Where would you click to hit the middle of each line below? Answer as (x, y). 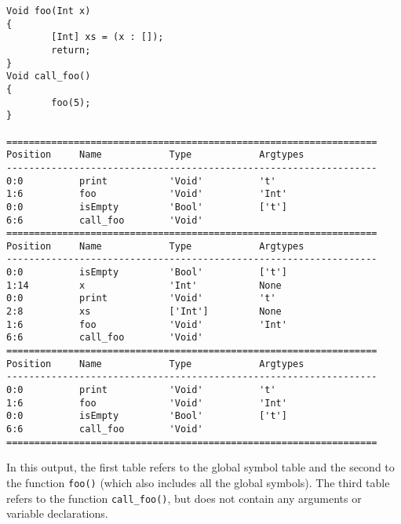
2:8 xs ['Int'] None (144, 312)
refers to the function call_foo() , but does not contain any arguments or (184, 498)
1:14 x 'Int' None (144, 285)
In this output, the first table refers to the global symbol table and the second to (200, 467)
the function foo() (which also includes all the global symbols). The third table (198, 482)
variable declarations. (57, 513)
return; (71, 50)
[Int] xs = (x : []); (108, 37)
